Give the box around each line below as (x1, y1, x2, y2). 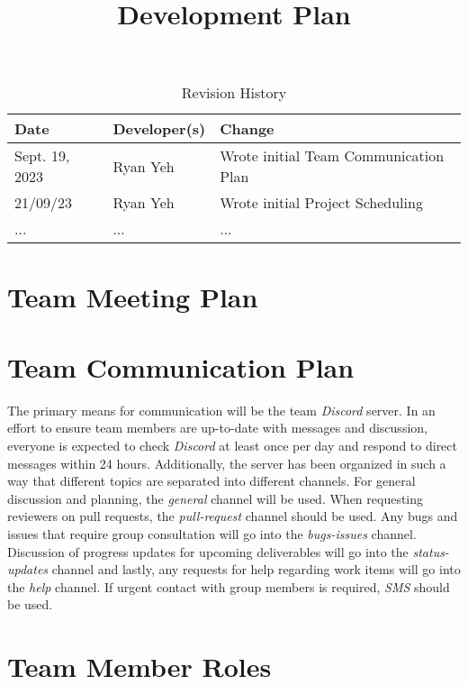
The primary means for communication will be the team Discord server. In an (7, 400, 436, 419)
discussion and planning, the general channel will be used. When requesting (7, 489, 424, 507)
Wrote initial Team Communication (220, 145, 445, 167)
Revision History (181, 82, 287, 104)
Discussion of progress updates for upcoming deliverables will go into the (7, 542, 409, 561)
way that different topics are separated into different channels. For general (7, 471, 416, 490)
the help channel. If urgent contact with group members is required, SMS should (7, 577, 450, 596)
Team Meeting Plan (7, 278, 258, 315)
